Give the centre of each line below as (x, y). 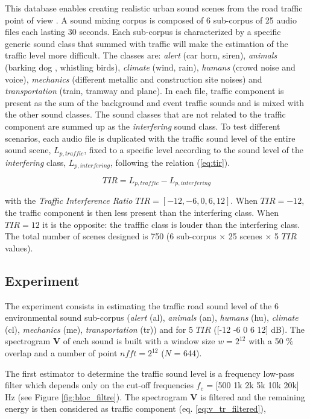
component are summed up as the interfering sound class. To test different (143, 126)
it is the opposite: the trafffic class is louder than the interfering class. (171, 224)
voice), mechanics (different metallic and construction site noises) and (134, 79)
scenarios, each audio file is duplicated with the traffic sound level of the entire (150, 138)
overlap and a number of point (61, 353)
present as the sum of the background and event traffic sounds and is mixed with (155, 102)
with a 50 (266, 341)
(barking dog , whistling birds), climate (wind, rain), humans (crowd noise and (150, 67)
